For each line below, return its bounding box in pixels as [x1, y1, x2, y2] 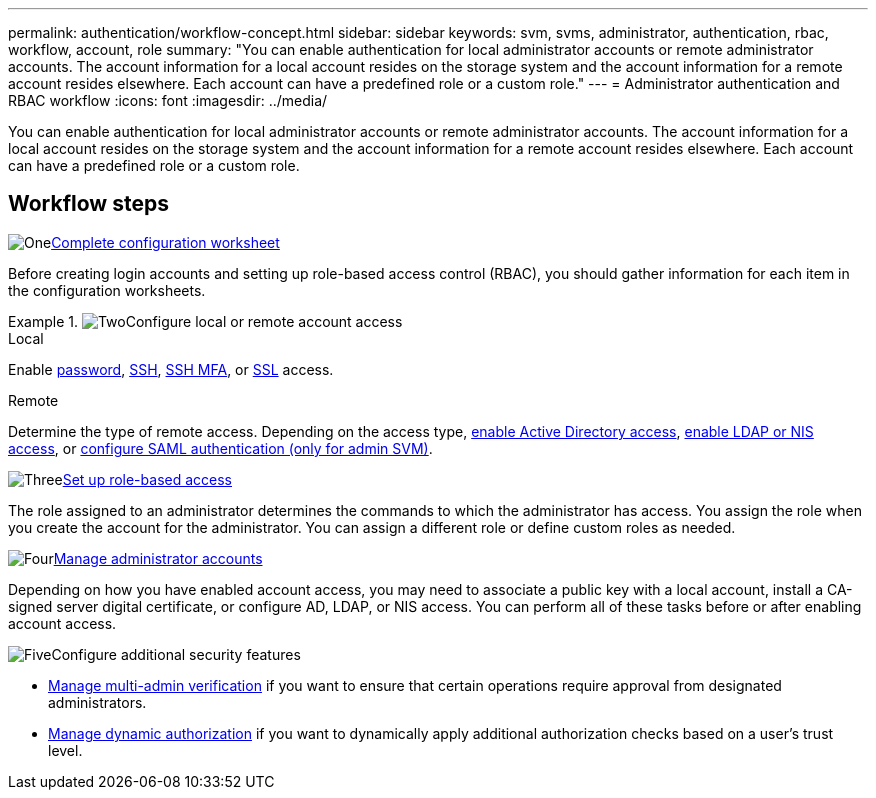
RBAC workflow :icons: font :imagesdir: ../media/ [8, 92, 328, 109]
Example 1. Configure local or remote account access [8, 312, 403, 330]
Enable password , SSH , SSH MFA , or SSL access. [8, 360, 334, 378]
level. [48, 741, 83, 759]
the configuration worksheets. [8, 281, 206, 299]
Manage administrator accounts [53, 549, 263, 567]
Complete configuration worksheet [51, 233, 280, 251]
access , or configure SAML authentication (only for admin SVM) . [8, 439, 433, 457]
